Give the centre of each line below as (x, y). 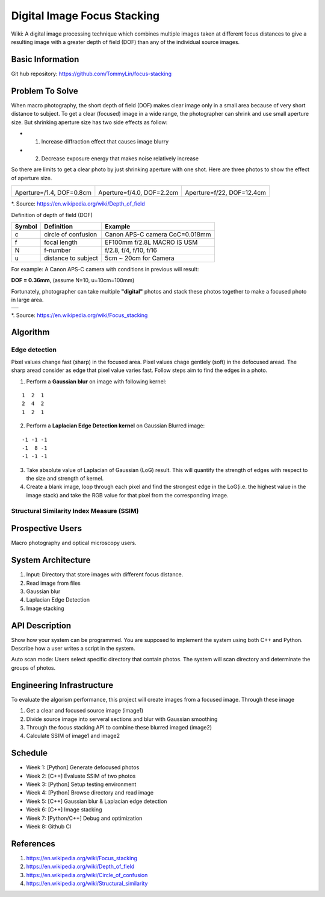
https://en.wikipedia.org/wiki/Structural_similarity (87, 884)
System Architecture (51, 560)
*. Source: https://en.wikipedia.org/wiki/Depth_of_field (78, 204)
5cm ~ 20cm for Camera (139, 258)
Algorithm (30, 332)
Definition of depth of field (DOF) (52, 215)
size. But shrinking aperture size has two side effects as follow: (89, 122)
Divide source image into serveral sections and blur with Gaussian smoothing (122, 719)
